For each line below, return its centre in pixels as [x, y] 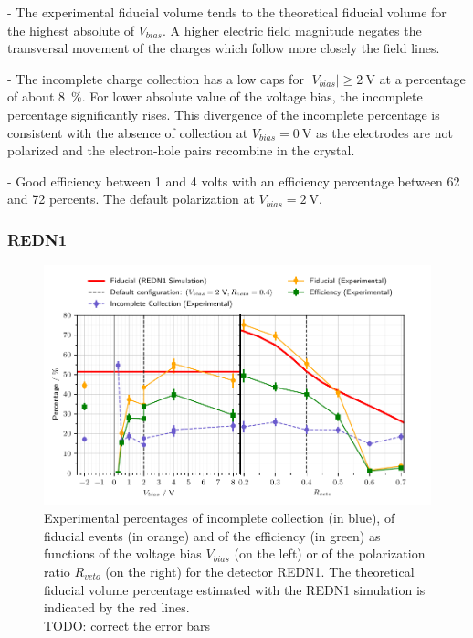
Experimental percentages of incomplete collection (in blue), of [220, 518]
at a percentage [422, 78]
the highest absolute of [71, 30]
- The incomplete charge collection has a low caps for [156, 78]
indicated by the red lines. [117, 607]
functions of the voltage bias [123, 553]
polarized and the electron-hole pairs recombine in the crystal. [181, 150]
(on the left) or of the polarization [330, 553]
